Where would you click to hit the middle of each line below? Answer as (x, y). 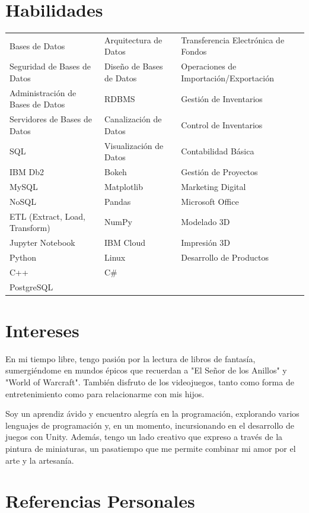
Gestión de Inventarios (222, 98)
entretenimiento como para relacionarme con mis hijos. (105, 393)
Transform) (30, 228)
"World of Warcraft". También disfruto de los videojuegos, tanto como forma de (150, 381)
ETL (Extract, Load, (48, 216)
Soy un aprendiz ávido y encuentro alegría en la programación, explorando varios (152, 414)
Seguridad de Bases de (50, 66)
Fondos (194, 51)
